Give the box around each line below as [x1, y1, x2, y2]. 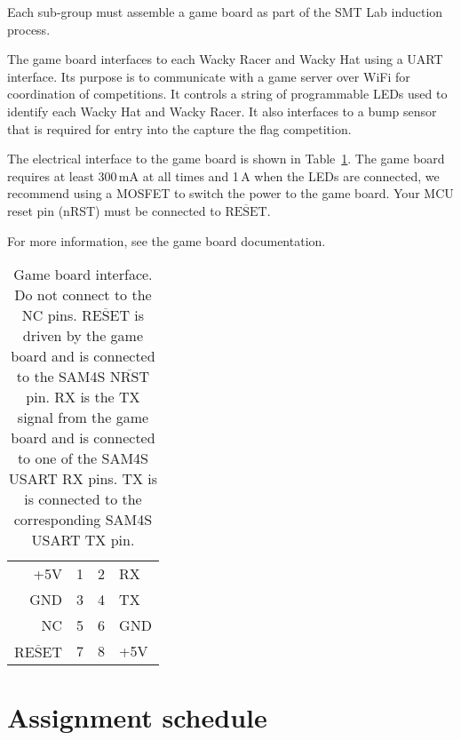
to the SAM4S [16, 366, 106, 387]
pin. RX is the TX [26, 386, 140, 408]
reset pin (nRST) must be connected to [7, 201, 221, 219]
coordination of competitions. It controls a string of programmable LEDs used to [7, 84, 448, 103]
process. [7, 20, 51, 38]
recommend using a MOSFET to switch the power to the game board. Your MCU [7, 184, 454, 203]
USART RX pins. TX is [8, 468, 158, 489]
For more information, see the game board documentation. [7, 231, 326, 250]
